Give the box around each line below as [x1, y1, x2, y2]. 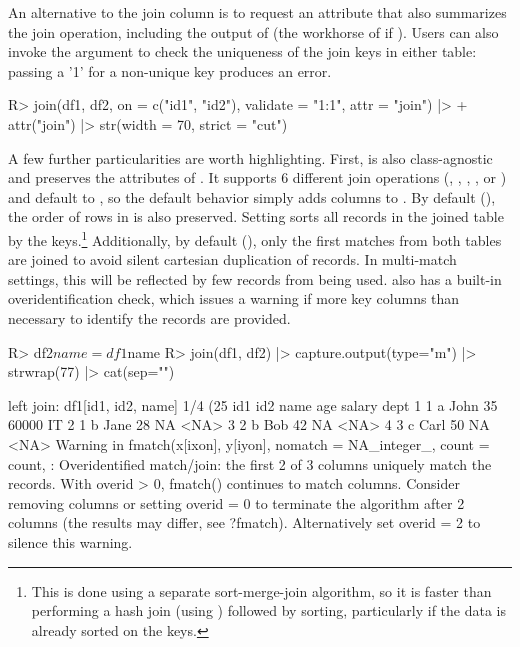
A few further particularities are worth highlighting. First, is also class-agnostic [8, 147, 493, 168]
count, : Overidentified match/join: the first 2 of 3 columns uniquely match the [8, 453, 492, 474]
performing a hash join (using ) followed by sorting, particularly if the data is [31, 600, 507, 621]
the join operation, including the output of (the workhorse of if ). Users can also [8, 21, 499, 42]
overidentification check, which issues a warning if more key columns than [8, 288, 460, 309]
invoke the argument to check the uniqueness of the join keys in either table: [8, 41, 477, 62]
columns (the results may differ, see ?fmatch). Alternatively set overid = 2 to [8, 512, 481, 533]
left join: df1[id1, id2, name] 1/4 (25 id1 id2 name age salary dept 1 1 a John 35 [8, 394, 498, 415]
